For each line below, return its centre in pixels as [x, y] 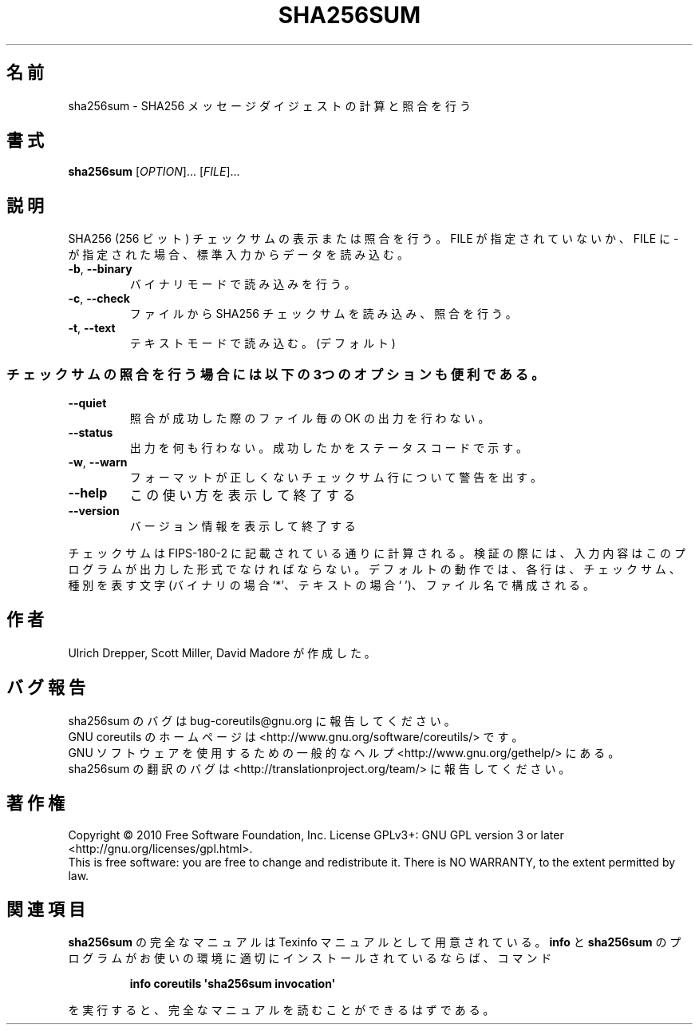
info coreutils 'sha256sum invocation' [233, 984]
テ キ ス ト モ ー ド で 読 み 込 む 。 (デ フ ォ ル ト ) [263, 343]
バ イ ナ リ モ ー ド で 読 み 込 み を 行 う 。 [243, 284]
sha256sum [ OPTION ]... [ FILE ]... [154, 172]
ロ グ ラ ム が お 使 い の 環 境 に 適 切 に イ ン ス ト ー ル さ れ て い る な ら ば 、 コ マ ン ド [310, 958]
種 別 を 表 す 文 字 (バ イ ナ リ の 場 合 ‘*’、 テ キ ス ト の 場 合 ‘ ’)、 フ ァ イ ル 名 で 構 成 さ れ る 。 [332, 585]
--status [91, 433]
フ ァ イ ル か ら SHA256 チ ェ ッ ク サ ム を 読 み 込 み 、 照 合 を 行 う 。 [323, 314]
